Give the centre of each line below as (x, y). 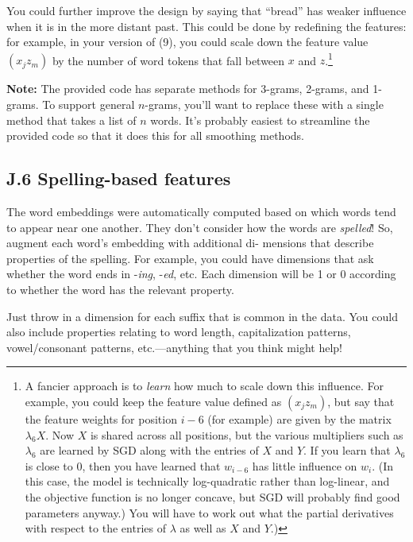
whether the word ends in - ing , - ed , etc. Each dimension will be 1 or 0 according (201, 274)
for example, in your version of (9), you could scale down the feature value (187, 42)
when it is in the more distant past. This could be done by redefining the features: (206, 26)
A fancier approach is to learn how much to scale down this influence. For (204, 386)
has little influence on (305, 465)
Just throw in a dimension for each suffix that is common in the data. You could (202, 316)
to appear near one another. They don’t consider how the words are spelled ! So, (200, 227)
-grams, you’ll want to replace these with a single (264, 105)
